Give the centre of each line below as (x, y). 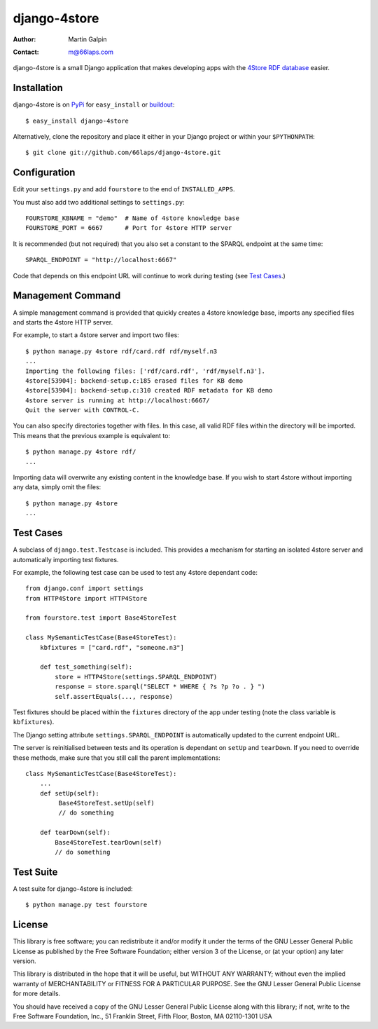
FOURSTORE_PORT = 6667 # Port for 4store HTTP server (129, 228)
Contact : (26, 52)
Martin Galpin (88, 39)
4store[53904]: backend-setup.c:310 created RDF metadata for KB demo (149, 390)
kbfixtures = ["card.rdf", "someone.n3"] (112, 647)
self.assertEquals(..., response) (114, 696)
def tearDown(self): (75, 833)
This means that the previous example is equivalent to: (92, 435)
